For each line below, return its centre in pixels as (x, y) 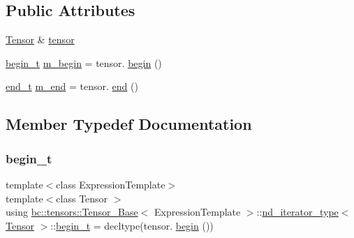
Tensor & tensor (40, 39)
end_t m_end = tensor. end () (72, 86)
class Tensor (82, 198)
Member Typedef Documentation (129, 124)
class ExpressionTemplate (111, 184)
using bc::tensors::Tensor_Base (72, 212)
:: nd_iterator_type (297, 212)
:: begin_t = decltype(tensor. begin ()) (132, 225)
